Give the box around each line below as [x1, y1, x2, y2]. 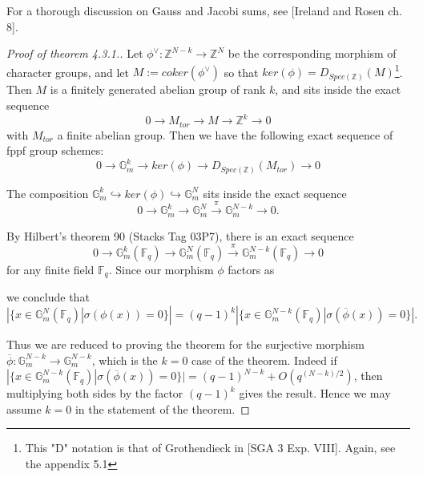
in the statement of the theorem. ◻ [75, 400, 250, 417]
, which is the [91, 351, 158, 368]
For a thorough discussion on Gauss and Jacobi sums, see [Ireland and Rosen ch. [6, 2, 402, 18]
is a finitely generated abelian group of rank [50, 81, 266, 98]
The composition [6, 184, 89, 201]
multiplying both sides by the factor [6, 385, 183, 402]
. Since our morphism [108, 261, 214, 278]
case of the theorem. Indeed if [191, 351, 337, 368]
